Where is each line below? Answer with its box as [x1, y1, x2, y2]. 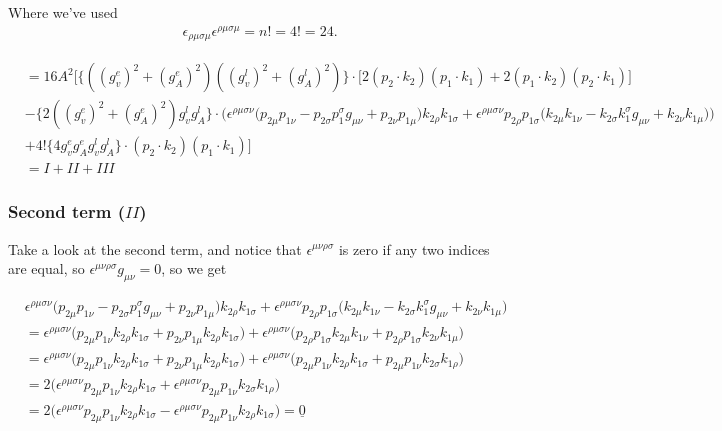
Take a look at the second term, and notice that [8, 238, 302, 259]
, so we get [161, 258, 227, 279]
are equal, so [8, 258, 85, 279]
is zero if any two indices [338, 238, 490, 259]
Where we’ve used [8, 2, 118, 22]
